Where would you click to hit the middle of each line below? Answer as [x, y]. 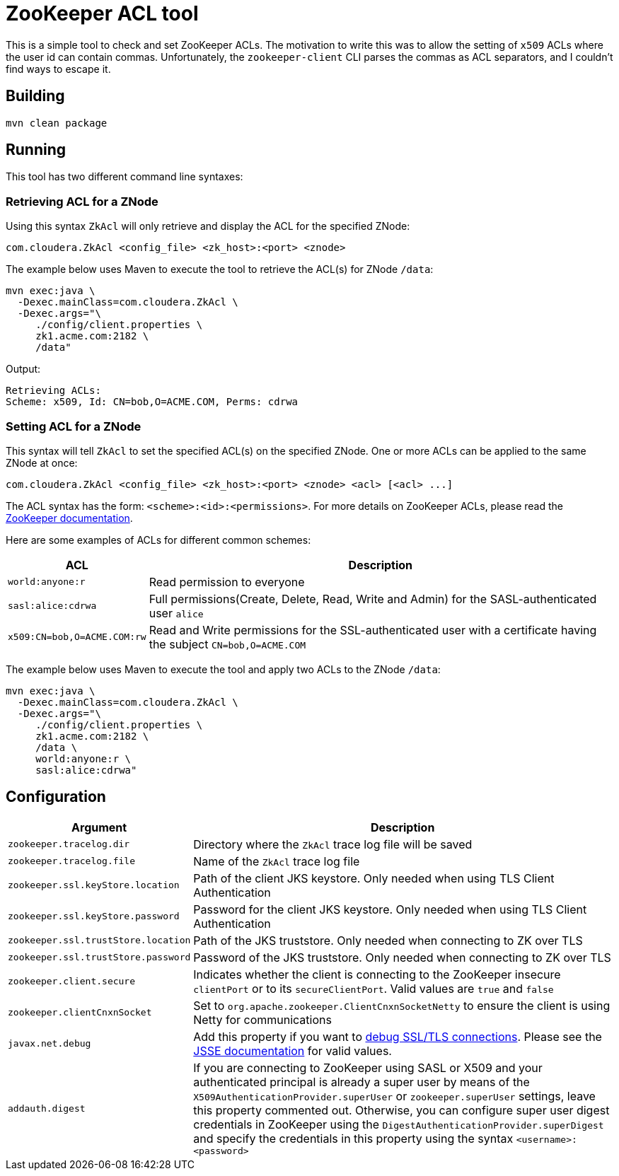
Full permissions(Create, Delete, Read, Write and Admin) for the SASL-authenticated [373, 599]
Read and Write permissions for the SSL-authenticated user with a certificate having [373, 630]
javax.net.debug [50, 1044]
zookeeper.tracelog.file [72, 861]
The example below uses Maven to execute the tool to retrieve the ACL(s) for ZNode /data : [220, 269]
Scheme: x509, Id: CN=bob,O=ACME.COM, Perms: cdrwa [152, 402]
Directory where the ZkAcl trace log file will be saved [333, 844]
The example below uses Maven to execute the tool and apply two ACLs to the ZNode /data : [223, 669]
